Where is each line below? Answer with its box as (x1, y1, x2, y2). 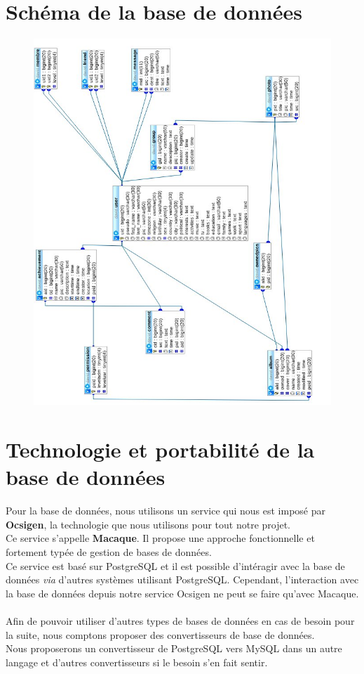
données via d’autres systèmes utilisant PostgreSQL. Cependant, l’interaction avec (6, 572, 359, 587)
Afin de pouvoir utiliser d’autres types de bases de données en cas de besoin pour (6, 614, 355, 628)
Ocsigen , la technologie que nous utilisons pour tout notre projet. (6, 517, 291, 531)
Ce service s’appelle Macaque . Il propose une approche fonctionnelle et (6, 531, 315, 545)
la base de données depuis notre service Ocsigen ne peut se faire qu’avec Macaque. (6, 585, 359, 600)
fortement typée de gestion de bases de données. (6, 545, 212, 559)
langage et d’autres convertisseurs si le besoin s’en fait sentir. (6, 654, 268, 669)
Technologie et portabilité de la (6, 435, 315, 464)
